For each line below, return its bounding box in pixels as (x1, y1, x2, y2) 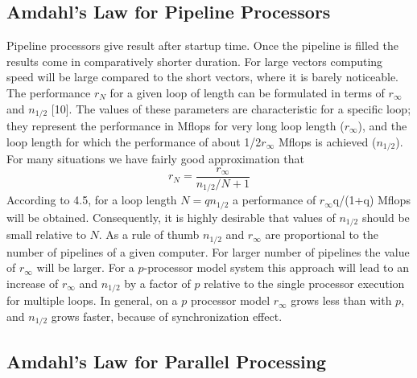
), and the (357, 117, 407, 134)
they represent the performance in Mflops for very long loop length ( (6, 117, 345, 134)
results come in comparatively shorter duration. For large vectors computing (6, 52, 383, 69)
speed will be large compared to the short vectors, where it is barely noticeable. (6, 68, 399, 85)
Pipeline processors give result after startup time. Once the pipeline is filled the (6, 37, 398, 54)
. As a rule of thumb (98, 226, 200, 243)
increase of (6, 274, 59, 291)
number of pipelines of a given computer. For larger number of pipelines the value (6, 243, 410, 260)
